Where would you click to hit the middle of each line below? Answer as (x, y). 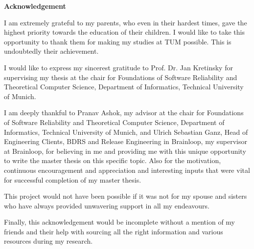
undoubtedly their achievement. (51, 51)
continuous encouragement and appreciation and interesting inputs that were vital (127, 170)
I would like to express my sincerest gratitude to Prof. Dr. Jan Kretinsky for (118, 67)
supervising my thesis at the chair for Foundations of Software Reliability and (121, 77)
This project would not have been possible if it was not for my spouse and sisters (126, 196)
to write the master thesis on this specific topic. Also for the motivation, (113, 160)
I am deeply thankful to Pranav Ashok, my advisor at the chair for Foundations (124, 113)
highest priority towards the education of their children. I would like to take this (125, 32)
